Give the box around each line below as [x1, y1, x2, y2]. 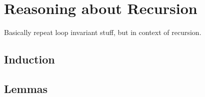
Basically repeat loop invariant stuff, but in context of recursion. [4, 27, 201, 37]
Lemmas [4, 80, 48, 96]
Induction [4, 51, 55, 67]
